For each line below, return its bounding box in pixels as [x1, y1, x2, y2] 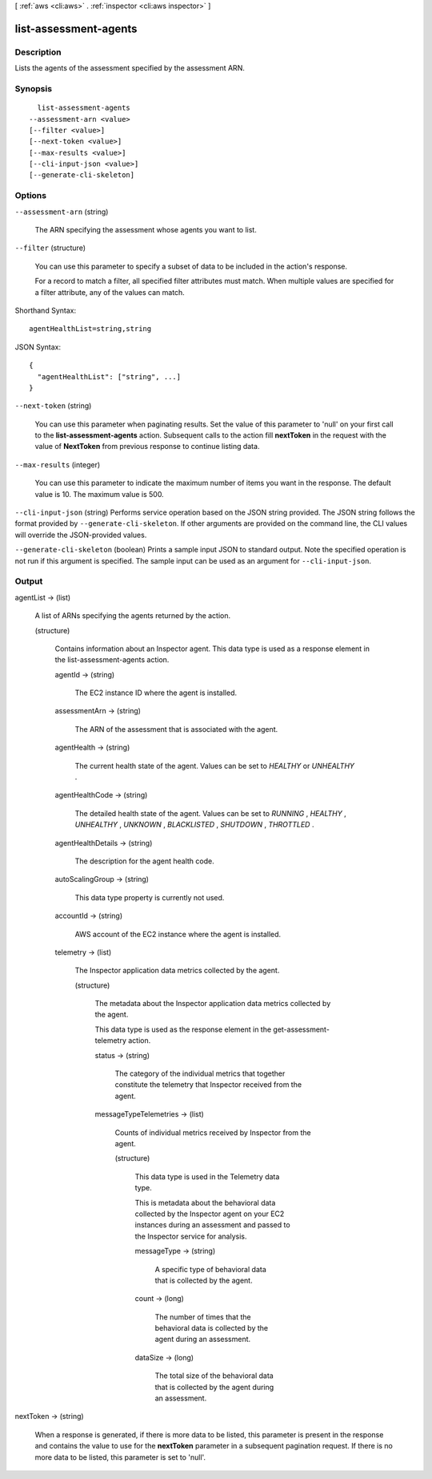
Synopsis [14, 83, 52, 94]
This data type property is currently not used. [74, 892, 225, 902]
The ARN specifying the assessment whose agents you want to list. [34, 224, 258, 234]
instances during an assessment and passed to [134, 1220, 291, 1230]
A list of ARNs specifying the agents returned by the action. [34, 611, 231, 620]
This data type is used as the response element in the [94, 1024, 272, 1034]
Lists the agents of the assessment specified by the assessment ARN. [14, 63, 246, 73]
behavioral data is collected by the [154, 1323, 268, 1333]
